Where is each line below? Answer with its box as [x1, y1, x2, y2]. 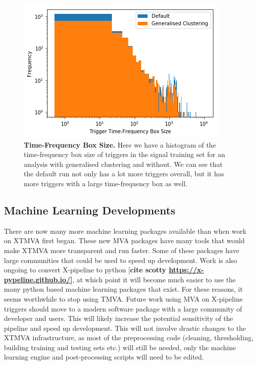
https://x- [168, 264, 204, 275]
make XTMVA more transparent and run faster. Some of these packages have [4, 245, 239, 255]
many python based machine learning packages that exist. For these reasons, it [4, 284, 243, 294]
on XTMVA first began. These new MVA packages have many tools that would [4, 235, 245, 246]
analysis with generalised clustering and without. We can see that [24, 158, 223, 169]
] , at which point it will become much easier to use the [70, 274, 236, 284]
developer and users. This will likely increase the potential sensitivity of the [4, 313, 233, 323]
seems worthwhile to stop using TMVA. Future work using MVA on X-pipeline [4, 293, 243, 304]
